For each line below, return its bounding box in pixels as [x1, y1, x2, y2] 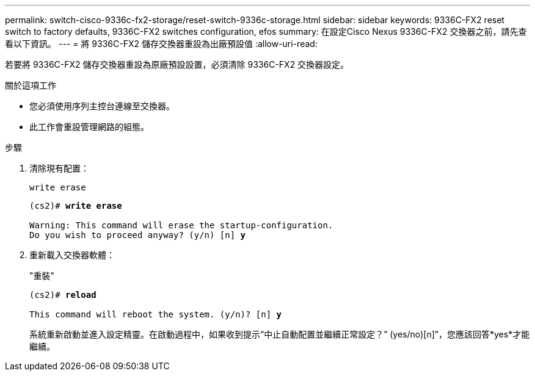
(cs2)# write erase [29, 201, 122, 211]
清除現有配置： [29, 163, 89, 173]
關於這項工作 [5, 80, 56, 90]
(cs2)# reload [29, 290, 96, 300]
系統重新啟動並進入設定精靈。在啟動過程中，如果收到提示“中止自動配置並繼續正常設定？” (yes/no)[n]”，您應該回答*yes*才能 [29, 329, 530, 339]
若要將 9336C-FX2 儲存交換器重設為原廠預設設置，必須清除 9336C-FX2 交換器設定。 [5, 59, 349, 70]
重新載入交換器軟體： [29, 250, 115, 260]
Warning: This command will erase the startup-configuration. [29, 220, 333, 230]
